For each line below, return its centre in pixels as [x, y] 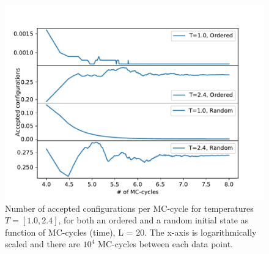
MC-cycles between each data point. [165, 244]
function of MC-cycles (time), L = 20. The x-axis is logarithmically [131, 232]
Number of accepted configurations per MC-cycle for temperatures [129, 208]
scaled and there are [43, 244]
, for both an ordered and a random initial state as [153, 220]
